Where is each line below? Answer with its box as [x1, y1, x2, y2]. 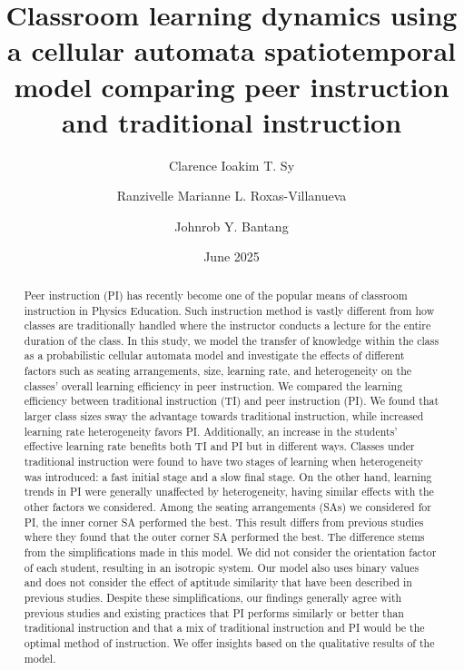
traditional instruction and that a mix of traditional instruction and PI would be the [24, 620, 425, 636]
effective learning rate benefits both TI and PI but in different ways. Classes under [24, 438, 415, 454]
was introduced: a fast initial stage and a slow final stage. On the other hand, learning [24, 468, 432, 484]
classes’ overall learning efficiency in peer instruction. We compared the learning [24, 378, 403, 393]
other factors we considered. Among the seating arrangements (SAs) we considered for [24, 499, 431, 515]
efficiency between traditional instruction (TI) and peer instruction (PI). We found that [24, 393, 439, 409]
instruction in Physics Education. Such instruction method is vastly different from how [24, 302, 435, 318]
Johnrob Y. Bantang [174, 216, 289, 235]
